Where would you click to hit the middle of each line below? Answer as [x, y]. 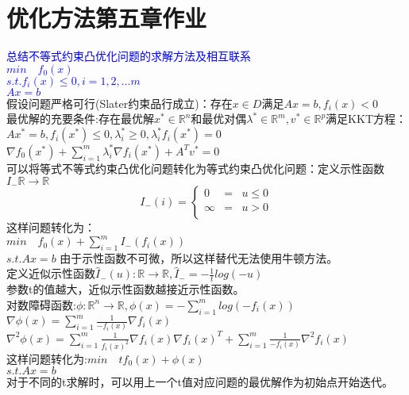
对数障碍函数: [41, 304]
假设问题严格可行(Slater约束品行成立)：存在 [120, 103]
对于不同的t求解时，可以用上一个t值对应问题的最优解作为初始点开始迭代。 [200, 382]
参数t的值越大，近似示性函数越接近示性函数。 [125, 289]
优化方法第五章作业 [107, 18]
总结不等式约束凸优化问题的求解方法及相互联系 [129, 56]
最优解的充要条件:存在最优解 [80, 119]
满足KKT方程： [367, 119]
